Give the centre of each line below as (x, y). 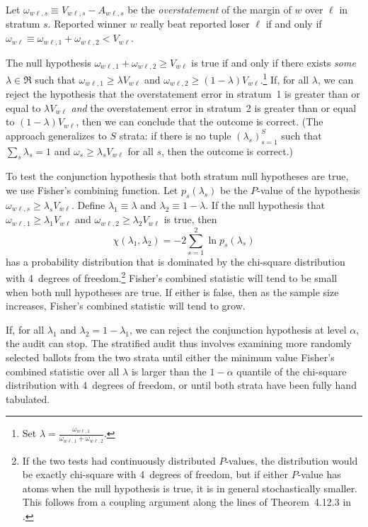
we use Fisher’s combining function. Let (92, 190)
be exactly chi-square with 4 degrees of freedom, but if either (155, 474)
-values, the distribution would (292, 460)
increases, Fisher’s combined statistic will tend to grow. (126, 306)
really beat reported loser (195, 24)
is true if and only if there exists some (274, 62)
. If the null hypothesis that (265, 204)
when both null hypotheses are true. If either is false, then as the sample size (172, 291)
